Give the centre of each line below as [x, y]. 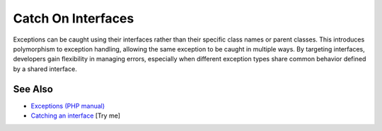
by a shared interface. [45, 69]
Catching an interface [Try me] [75, 116]
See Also [33, 89]
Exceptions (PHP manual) [68, 106]
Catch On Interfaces [74, 18]
